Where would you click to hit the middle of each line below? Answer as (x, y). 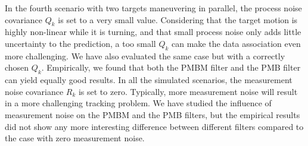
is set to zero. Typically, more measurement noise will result (188, 91)
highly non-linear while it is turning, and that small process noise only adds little (153, 32)
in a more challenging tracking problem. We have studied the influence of (138, 103)
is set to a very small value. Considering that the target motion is (178, 19)
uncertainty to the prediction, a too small (80, 43)
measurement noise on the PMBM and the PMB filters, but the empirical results (153, 114)
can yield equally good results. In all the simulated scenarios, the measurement (149, 80)
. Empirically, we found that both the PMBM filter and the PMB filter (171, 67)
